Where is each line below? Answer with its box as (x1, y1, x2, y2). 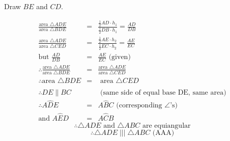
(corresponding (116, 102, 162, 109)
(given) (108, 53, 131, 61)
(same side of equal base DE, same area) (100, 89, 226, 97)
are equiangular (142, 122, 191, 129)
